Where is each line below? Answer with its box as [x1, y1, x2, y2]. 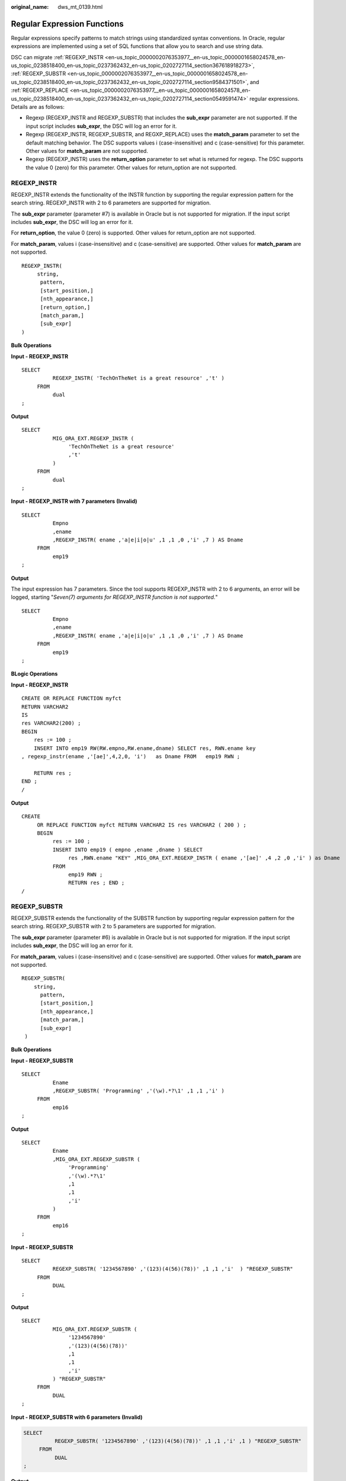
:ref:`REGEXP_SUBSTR [11, 70, 66, 77]
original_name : [11, 4, 49, 10]
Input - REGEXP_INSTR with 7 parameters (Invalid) [11, 498, 137, 505]
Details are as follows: [11, 104, 65, 111]
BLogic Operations [11, 670, 58, 678]
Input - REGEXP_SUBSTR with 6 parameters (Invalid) [11, 1413, 143, 1421]
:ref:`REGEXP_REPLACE [11, 86, 69, 94]
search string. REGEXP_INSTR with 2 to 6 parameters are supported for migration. [11, 199, 212, 207]
